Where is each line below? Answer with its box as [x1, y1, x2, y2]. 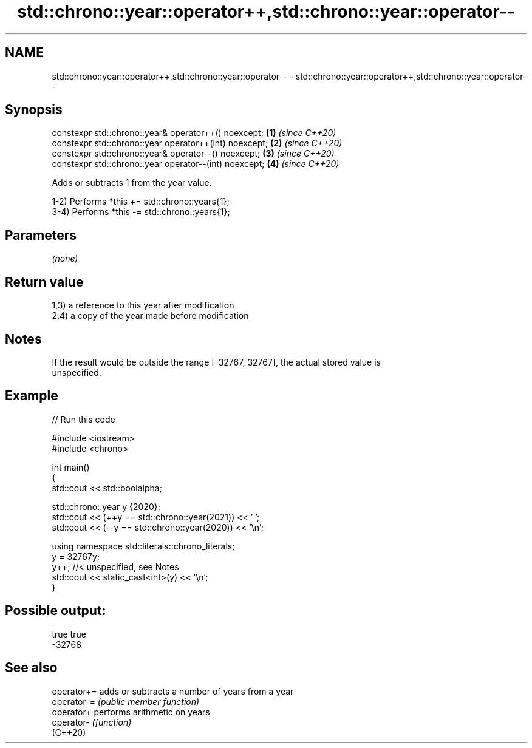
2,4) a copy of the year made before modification [52, 310, 249, 321]
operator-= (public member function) [52, 696, 200, 707]
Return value [5, 274, 84, 290]
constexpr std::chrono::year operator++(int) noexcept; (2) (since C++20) [52, 138, 343, 149]
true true [52, 628, 86, 639]
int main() [52, 461, 90, 472]
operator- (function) [52, 716, 132, 727]
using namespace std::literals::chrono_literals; [52, 540, 235, 551]
